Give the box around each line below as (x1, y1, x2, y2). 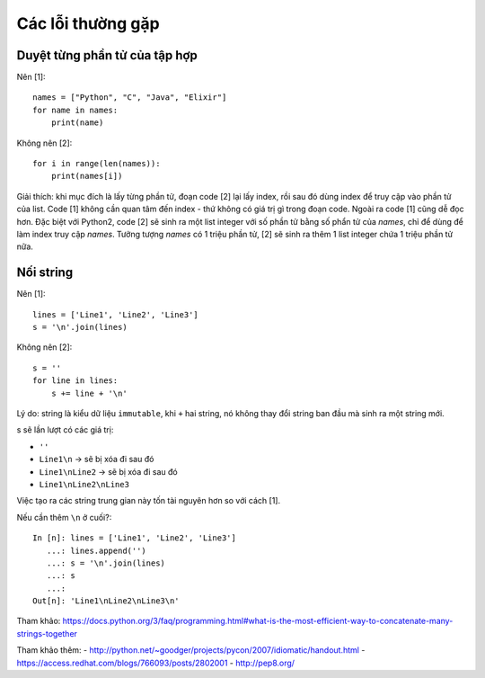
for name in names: (32, 104, 119, 115)
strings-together (16, 628, 78, 638)
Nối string (16, 265, 74, 281)
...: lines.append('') (46, 545, 147, 556)
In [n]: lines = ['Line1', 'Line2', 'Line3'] (32, 533, 237, 543)
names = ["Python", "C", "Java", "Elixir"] (32, 93, 227, 103)
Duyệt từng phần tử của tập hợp (16, 48, 198, 63)
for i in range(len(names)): (32, 158, 161, 169)
